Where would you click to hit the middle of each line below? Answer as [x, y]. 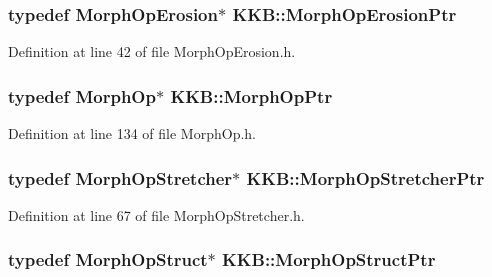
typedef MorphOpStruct [108, 259]
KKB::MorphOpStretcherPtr [365, 177]
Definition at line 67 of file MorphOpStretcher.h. [156, 214]
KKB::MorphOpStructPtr [329, 259]
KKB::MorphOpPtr [251, 95]
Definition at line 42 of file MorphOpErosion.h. [152, 51]
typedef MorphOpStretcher [120, 177]
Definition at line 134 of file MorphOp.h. [132, 133]
